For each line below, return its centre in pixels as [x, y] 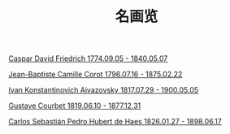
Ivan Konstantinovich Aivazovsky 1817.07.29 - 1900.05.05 [104, 90]
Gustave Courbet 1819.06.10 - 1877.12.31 [75, 106]
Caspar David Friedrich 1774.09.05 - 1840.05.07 [88, 58]
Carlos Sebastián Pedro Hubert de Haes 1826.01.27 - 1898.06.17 [115, 122]
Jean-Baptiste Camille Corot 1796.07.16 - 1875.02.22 [95, 75]
